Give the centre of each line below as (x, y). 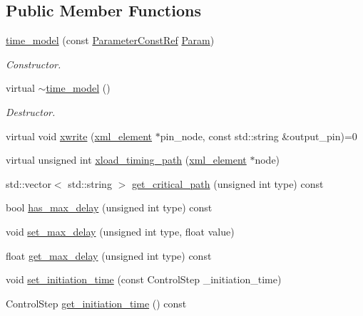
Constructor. (34, 64)
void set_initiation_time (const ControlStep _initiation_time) (144, 279)
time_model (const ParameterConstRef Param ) (110, 40)
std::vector (29, 183)
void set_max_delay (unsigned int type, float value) (120, 231)
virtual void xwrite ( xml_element (79, 136)
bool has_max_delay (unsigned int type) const (109, 207)
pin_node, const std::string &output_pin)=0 (259, 136)
